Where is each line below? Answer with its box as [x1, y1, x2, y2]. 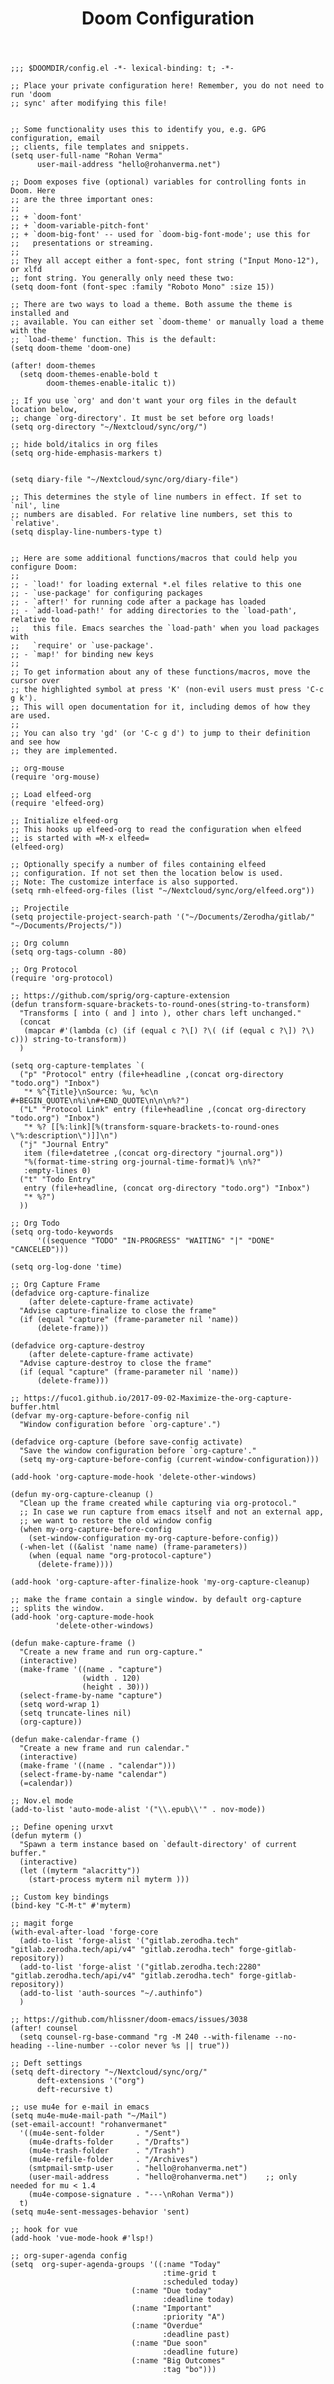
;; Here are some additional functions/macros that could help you [10, 553, 298, 564]
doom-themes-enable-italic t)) [46, 378, 177, 389]
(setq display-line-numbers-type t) [10, 527, 163, 537]
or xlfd [10, 265, 43, 275]
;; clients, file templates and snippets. [10, 142, 190, 152]
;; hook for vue [10, 2225, 78, 2235]
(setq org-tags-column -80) [10, 947, 128, 957]
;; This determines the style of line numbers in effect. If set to [10, 492, 302, 502]
